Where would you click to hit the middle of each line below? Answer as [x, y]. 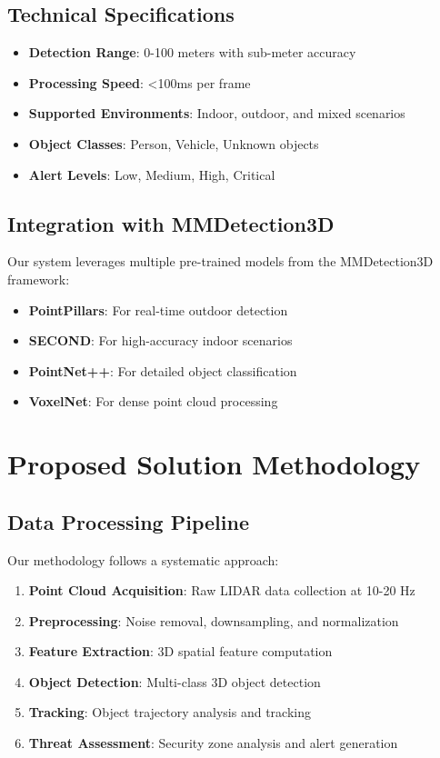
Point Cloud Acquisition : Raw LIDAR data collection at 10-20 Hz [222, 590]
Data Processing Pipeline [128, 521]
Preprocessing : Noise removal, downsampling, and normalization [214, 620]
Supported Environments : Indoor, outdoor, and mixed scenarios [217, 113]
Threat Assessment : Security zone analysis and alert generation [213, 743]
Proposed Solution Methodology [214, 464]
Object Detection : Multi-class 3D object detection [175, 681]
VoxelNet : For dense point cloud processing [153, 401]
